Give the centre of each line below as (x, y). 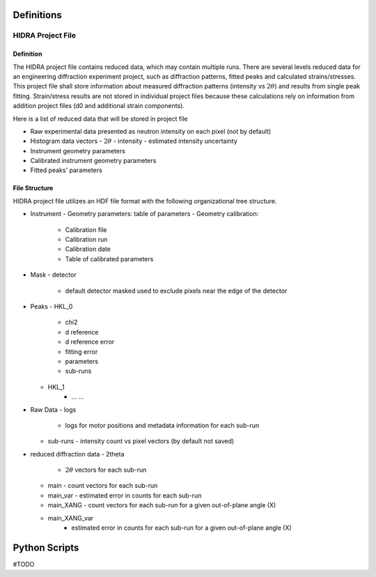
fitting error (81, 351)
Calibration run (86, 240)
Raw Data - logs (53, 409)
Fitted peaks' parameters (66, 170)
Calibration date (88, 249)
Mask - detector (53, 275)
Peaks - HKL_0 (52, 306)
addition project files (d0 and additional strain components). (99, 106)
